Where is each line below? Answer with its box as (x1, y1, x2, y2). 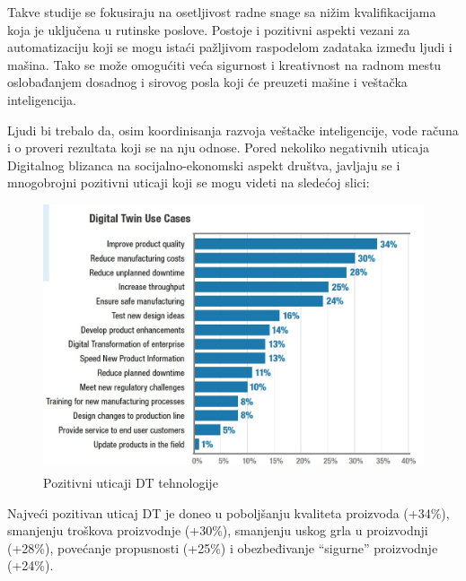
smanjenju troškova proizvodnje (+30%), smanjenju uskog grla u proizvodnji (7, 521, 428, 540)
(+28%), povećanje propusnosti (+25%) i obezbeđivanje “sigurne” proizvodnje (7, 538, 438, 557)
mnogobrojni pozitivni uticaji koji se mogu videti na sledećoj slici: (7, 173, 370, 192)
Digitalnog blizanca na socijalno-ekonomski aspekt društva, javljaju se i (7, 155, 400, 174)
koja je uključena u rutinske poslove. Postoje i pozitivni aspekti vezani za (7, 20, 410, 39)
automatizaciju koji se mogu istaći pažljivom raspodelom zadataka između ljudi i (7, 38, 453, 56)
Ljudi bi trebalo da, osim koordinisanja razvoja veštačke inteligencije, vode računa (7, 120, 459, 139)
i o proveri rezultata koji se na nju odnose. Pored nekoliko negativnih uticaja (7, 138, 429, 157)
